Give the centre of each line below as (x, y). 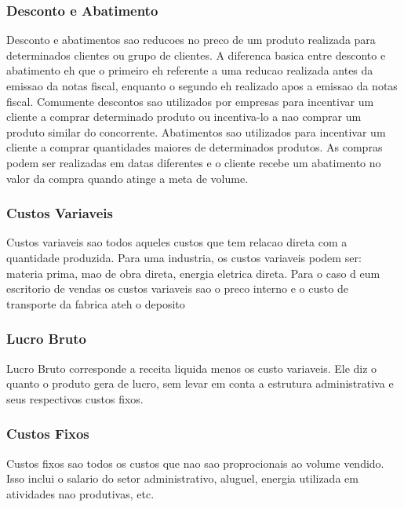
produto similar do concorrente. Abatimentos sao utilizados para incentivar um (196, 131)
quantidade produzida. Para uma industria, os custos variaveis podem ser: (184, 257)
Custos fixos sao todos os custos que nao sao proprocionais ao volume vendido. (195, 463)
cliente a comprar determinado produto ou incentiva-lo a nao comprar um (184, 117)
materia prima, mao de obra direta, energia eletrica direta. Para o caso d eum (193, 273)
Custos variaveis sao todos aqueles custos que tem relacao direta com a (177, 242)
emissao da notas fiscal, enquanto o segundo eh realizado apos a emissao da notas (202, 86)
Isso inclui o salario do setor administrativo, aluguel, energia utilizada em (182, 478)
